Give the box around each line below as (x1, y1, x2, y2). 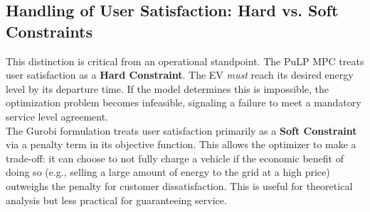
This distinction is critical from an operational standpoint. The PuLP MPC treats (6, 53, 364, 68)
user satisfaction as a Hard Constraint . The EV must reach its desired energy (6, 67, 354, 82)
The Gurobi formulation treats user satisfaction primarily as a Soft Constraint (6, 123, 357, 138)
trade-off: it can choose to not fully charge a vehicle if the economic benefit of (6, 150, 344, 165)
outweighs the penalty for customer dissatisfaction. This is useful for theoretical (6, 178, 353, 193)
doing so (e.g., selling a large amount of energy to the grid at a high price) (6, 164, 330, 179)
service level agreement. (6, 108, 109, 123)
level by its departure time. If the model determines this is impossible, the (6, 81, 329, 96)
